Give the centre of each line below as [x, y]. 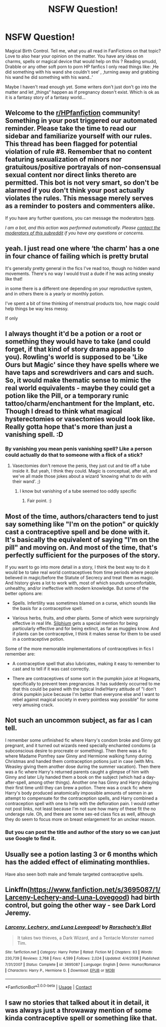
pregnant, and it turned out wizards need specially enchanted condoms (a [81, 745]
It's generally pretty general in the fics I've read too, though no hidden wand [83, 268]
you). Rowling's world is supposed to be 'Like [76, 357]
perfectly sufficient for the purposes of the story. [83, 555]
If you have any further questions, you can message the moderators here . [80, 218]
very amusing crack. [33, 705]
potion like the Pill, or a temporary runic [67, 396]
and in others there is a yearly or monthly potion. [55, 293]
